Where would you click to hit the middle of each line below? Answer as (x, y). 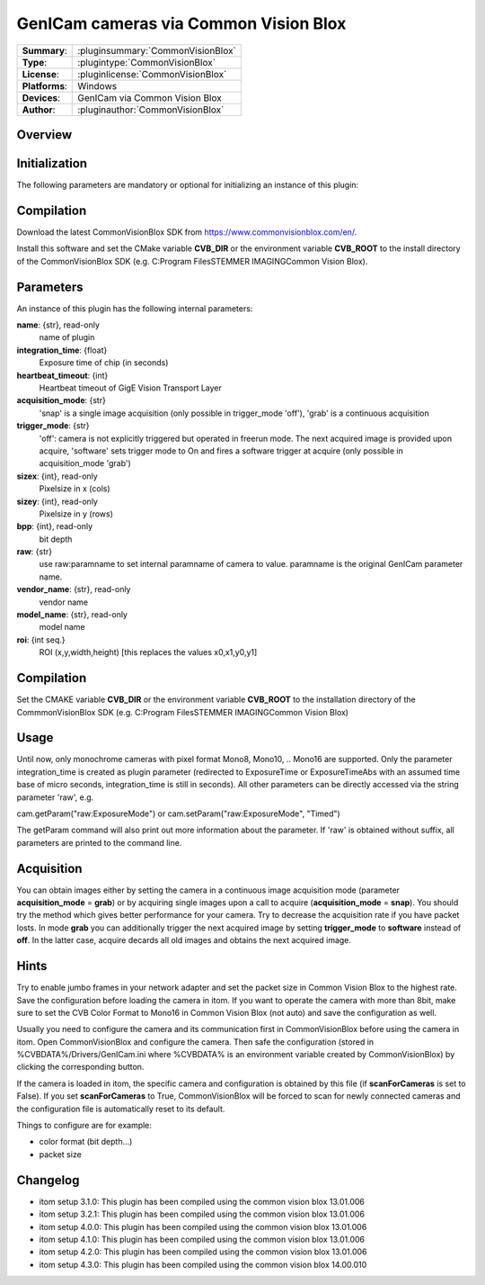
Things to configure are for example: (84, 1126)
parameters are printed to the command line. (99, 842)
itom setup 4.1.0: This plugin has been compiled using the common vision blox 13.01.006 (202, 1239)
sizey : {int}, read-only (57, 501)
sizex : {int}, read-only (57, 476)
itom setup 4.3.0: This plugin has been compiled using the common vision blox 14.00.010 (203, 1264)
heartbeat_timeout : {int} (62, 375)
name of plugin (67, 337)
